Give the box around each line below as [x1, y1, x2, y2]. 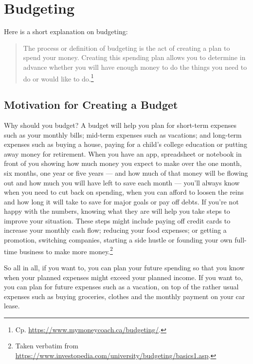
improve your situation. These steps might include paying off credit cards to [4, 215, 231, 225]
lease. [4, 301, 20, 311]
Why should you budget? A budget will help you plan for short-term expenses [4, 120, 237, 130]
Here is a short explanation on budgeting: [4, 26, 128, 37]
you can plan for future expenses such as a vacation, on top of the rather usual [4, 282, 239, 292]
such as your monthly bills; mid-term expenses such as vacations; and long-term [4, 129, 242, 140]
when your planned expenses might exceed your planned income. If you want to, [4, 272, 243, 282]
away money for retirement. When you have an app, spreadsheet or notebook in [4, 148, 242, 159]
